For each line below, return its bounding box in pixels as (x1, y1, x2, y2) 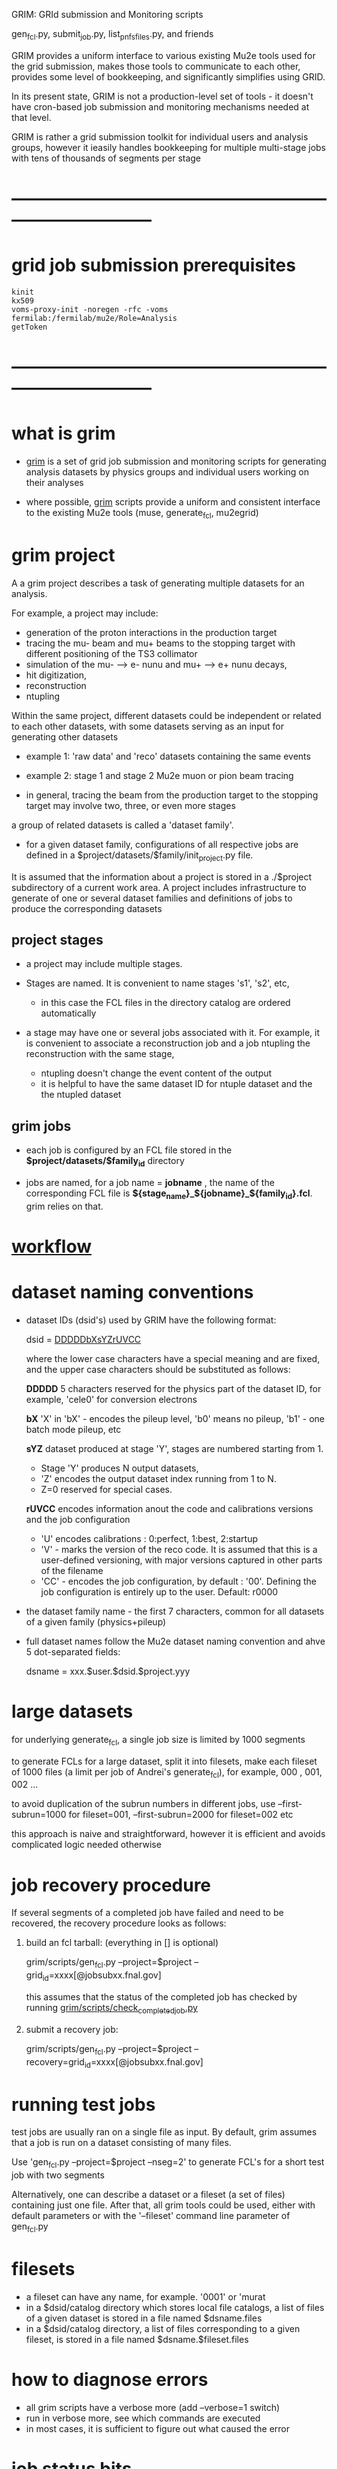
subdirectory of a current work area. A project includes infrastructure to (11, 881, 307, 893)
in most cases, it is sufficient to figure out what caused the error (25, 2422, 291, 2434)
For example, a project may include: (11, 607, 159, 619)
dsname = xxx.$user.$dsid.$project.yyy (25, 1665, 191, 1677)
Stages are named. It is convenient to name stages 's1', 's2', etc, (25, 977, 290, 989)
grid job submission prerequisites (11, 254, 296, 277)
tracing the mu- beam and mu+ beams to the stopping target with (25, 637, 296, 649)
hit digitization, (25, 669, 88, 681)
